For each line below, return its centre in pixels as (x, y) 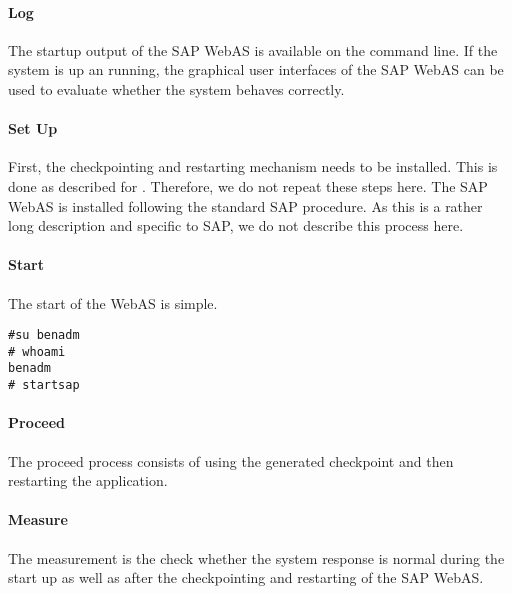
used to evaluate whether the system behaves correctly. (176, 88)
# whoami (37, 351)
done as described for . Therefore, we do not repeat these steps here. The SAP (248, 185)
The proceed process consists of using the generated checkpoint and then (231, 460)
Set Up (33, 128)
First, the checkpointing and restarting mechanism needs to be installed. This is (253, 166)
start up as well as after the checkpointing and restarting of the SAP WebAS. (246, 577)
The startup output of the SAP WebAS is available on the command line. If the (253, 49)
